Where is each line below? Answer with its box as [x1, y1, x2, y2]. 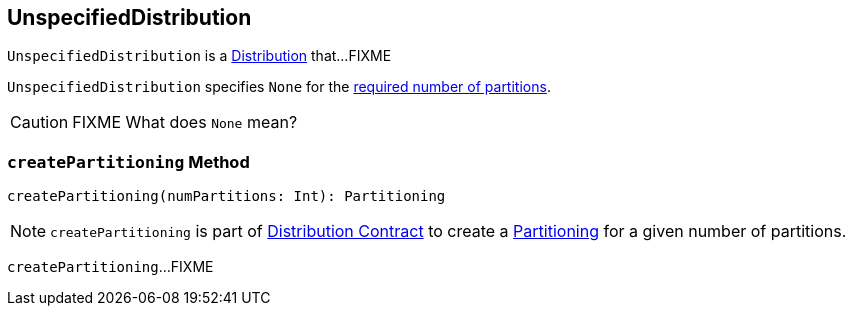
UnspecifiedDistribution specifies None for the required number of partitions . [7, 78, 551, 96]
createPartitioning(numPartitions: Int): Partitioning [7, 188, 446, 205]
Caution [10, 112, 69, 133]
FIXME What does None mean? [72, 112, 298, 133]
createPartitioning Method [7, 151, 250, 172]
